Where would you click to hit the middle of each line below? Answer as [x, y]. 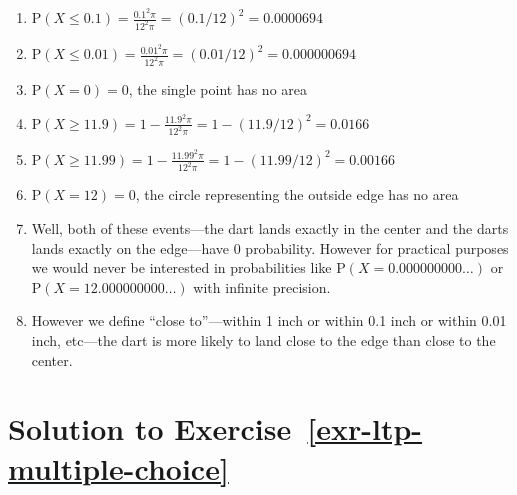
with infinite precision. [262, 286]
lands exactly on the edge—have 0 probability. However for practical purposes [270, 247]
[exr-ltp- [365, 428]
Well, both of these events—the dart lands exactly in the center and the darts [270, 228]
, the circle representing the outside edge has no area [297, 194]
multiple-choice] [118, 467]
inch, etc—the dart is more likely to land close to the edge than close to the [263, 339]
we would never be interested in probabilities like [181, 267]
